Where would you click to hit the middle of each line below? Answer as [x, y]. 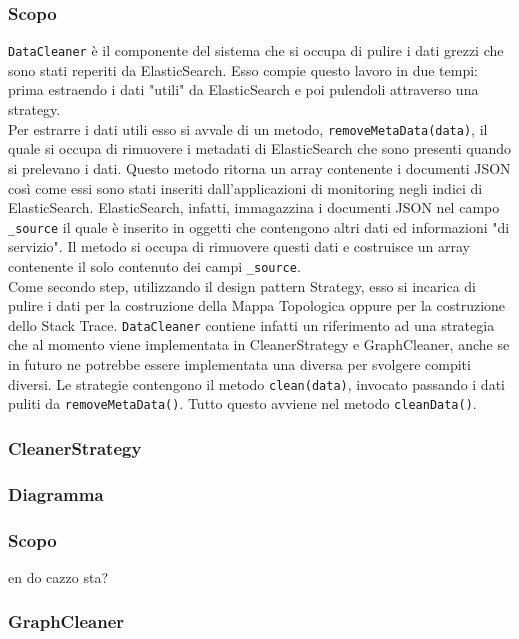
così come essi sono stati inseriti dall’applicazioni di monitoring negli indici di [245, 187]
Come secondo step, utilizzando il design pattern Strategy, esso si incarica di [242, 285]
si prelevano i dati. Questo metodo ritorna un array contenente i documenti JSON [259, 167]
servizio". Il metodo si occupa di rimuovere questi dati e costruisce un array [239, 246]
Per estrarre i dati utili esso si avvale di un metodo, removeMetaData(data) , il [248, 128]
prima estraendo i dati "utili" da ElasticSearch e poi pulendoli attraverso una [243, 89]
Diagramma [56, 493]
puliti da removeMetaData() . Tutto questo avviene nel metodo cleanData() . [242, 403]
